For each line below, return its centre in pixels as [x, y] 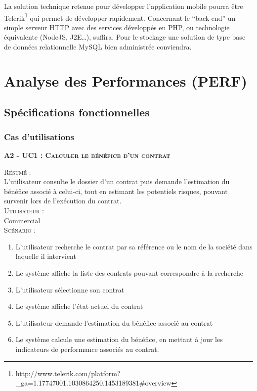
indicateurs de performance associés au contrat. [87, 349]
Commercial [22, 220]
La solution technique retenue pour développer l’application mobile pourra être [124, 6]
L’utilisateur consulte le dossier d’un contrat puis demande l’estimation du [117, 181]
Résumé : [18, 171]
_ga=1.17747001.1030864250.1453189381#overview [93, 383]
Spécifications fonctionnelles [77, 112]
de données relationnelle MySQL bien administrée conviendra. [98, 47]
